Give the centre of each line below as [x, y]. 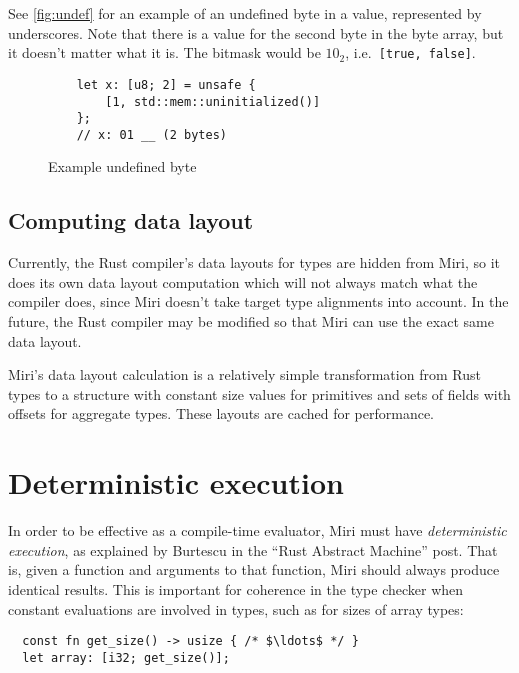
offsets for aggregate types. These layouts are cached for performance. [221, 413]
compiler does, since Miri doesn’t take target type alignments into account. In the [258, 301]
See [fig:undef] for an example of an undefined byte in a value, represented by [245, 13]
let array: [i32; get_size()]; [126, 657]
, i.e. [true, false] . [410, 52]
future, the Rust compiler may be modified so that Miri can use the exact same [251, 321]
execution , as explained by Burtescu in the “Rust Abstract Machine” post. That [253, 549]
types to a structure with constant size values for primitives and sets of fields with [259, 393]
